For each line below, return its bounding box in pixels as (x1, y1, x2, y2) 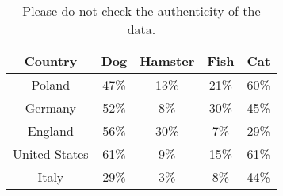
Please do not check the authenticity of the (22, 2, 261, 20)
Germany (25, 98, 76, 117)
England (27, 121, 74, 140)
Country (24, 52, 78, 70)
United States (13, 144, 89, 163)
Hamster (140, 52, 195, 70)
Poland (31, 75, 71, 94)
